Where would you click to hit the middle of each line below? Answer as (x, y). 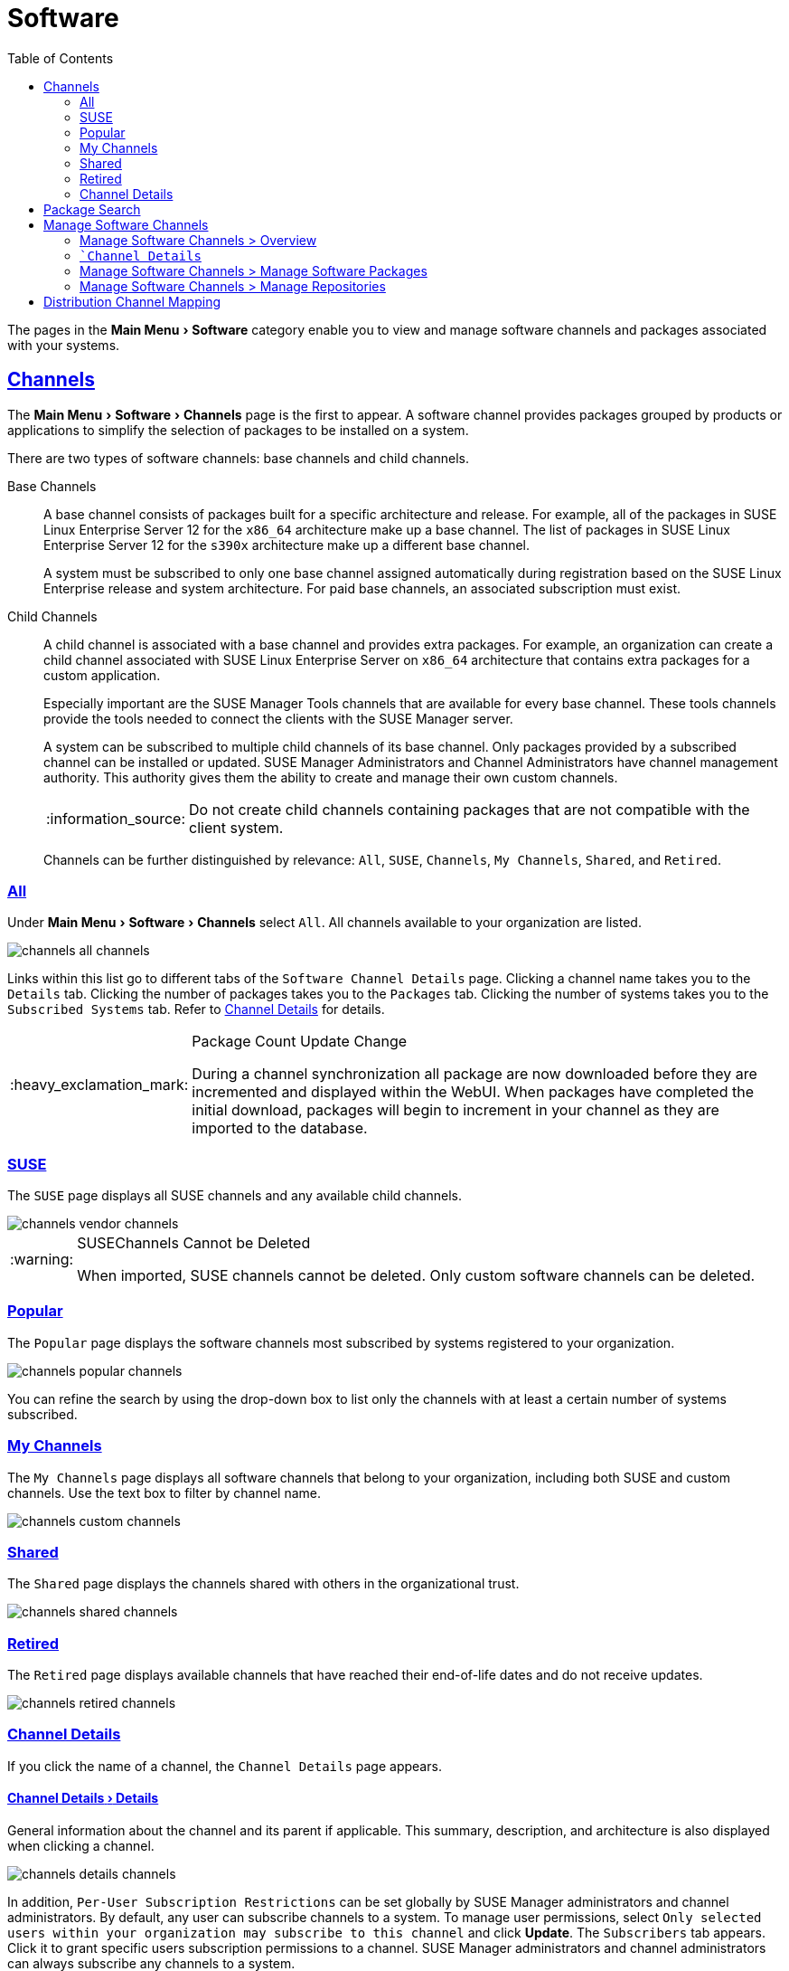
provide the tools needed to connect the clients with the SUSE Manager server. (278, 718)
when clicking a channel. (81, 1846)
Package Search (92, 209)
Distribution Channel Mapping (132, 301)
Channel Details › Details (83, 1798)
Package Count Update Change (300, 1042)
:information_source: (116, 818)
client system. (236, 827)
